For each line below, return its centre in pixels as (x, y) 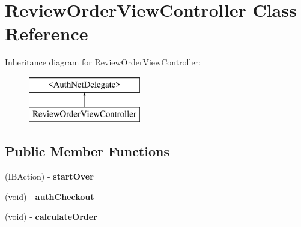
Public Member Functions (87, 151)
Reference (47, 33)
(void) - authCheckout (50, 196)
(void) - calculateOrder (51, 216)
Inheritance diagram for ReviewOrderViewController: (103, 62)
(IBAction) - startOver (49, 176)
